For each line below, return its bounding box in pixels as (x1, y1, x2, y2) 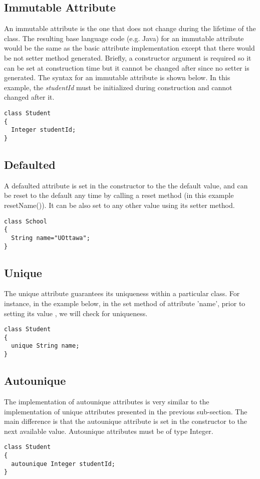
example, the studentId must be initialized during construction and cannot (4, 82, 232, 92)
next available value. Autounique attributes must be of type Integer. (4, 425, 213, 436)
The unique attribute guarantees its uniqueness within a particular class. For (4, 288, 240, 299)
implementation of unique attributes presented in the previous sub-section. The (4, 406, 247, 416)
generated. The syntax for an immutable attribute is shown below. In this (4, 72, 230, 83)
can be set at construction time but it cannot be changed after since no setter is (4, 62, 249, 73)
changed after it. (4, 92, 55, 102)
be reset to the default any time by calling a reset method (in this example (4, 190, 234, 200)
